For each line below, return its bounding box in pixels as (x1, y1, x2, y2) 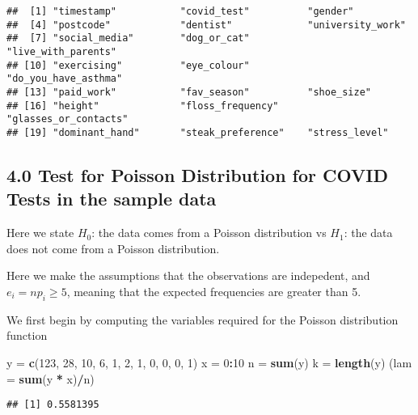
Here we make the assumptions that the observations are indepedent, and (6, 267, 370, 284)
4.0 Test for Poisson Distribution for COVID (6, 162, 388, 187)
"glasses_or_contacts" (6, 113, 129, 125)
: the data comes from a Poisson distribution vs (91, 224, 327, 241)
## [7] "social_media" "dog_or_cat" (6, 32, 250, 44)
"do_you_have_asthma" (6, 73, 123, 85)
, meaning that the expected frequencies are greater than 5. (66, 282, 361, 299)
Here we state (6, 224, 74, 241)
